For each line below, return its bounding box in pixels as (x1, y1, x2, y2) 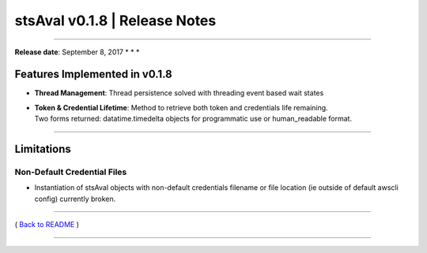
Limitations (14, 143, 71, 156)
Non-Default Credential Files (14, 166, 127, 177)
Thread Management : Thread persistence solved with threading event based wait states (34, 88, 324, 98)
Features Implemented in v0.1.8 (14, 68, 173, 81)
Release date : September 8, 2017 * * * (14, 47, 140, 57)
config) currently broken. (34, 194, 116, 203)
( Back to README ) (14, 220, 79, 229)
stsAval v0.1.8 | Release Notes (14, 12, 217, 29)
